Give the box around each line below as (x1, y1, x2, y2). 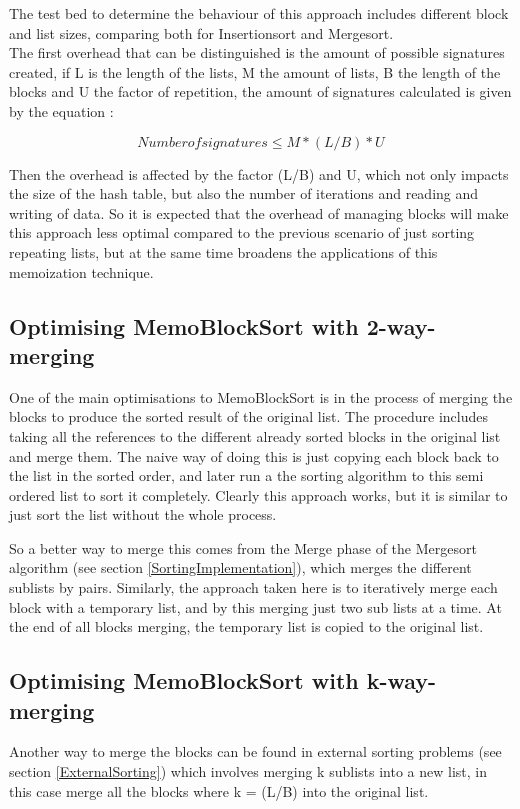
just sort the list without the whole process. (9, 504, 277, 525)
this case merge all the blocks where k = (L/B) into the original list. (9, 780, 429, 801)
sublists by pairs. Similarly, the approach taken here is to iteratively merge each (9, 577, 498, 598)
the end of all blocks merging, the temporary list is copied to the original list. (9, 616, 484, 637)
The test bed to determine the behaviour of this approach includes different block (9, 3, 509, 23)
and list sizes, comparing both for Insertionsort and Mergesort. (9, 22, 394, 43)
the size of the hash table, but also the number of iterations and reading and (9, 183, 479, 204)
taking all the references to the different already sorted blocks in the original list (9, 425, 501, 446)
